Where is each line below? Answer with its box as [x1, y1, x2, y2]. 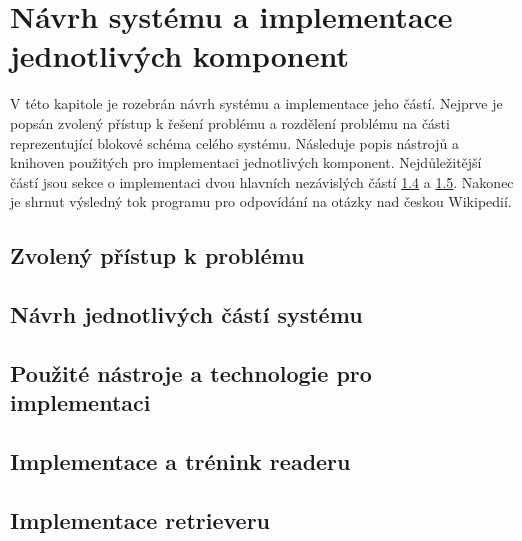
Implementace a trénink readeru [10, 446, 351, 476]
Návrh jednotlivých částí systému [10, 299, 363, 330]
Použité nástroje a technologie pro [10, 357, 372, 388]
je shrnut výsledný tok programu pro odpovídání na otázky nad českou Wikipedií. [10, 191, 512, 212]
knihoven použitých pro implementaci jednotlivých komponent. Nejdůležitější [10, 152, 482, 173]
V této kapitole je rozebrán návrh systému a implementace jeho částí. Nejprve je [10, 93, 503, 114]
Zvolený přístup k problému [10, 240, 305, 271]
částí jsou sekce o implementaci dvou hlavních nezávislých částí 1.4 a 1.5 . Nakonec [10, 171, 514, 192]
